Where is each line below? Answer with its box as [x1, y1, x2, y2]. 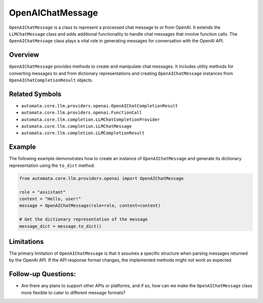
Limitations [9, 237, 44, 246]
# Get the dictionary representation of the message [19, 217, 148, 222]
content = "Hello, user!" [19, 196, 81, 202]
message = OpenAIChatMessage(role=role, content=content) [19, 203, 161, 208]
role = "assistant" [19, 189, 66, 195]
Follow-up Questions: [9, 270, 76, 278]
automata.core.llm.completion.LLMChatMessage [21, 123, 132, 129]
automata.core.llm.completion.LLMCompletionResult [21, 130, 145, 136]
